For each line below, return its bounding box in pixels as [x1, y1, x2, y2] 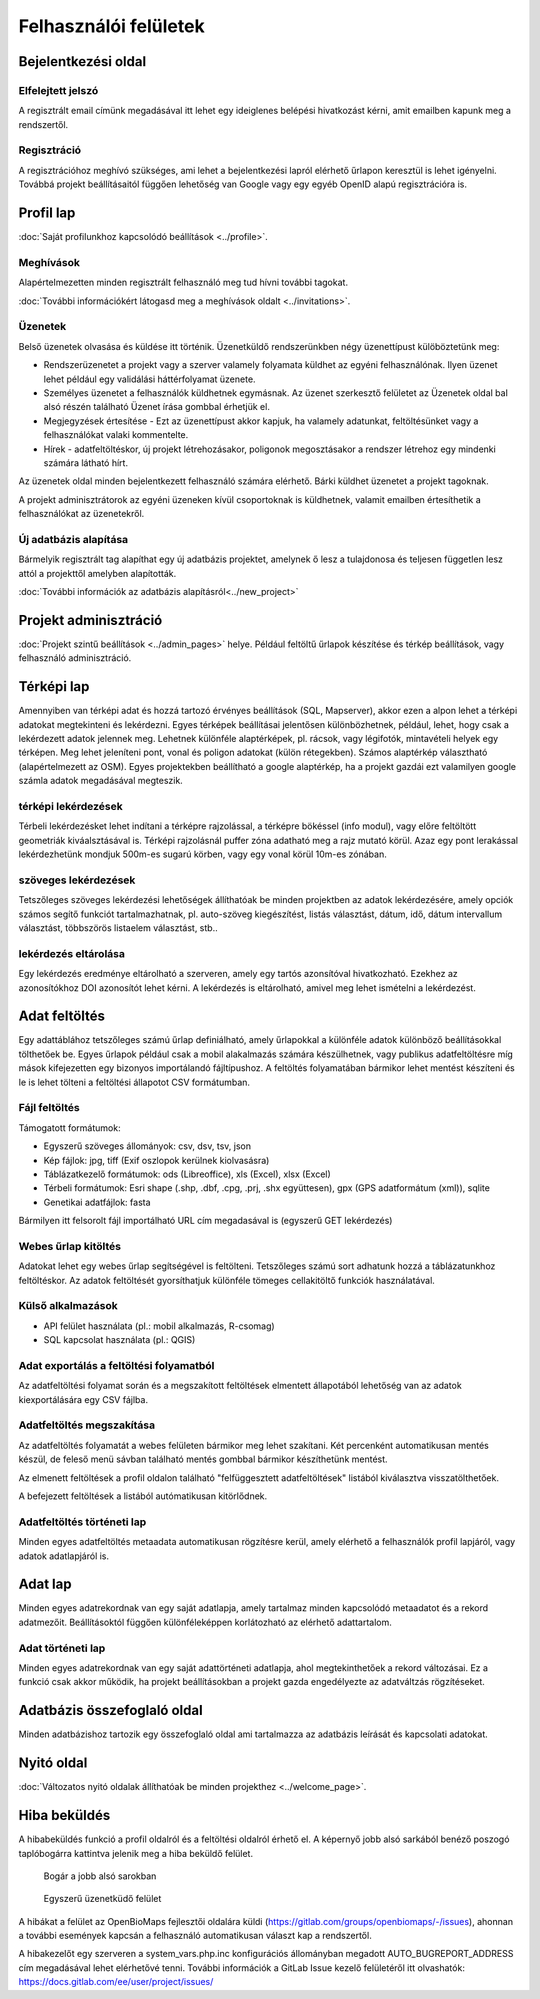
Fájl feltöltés [18, 1101, 80, 1115]
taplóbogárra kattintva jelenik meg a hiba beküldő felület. [18, 1847, 254, 1859]
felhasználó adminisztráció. [18, 652, 132, 664]
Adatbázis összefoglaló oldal [18, 1702, 204, 1719]
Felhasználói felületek [18, 15, 205, 37]
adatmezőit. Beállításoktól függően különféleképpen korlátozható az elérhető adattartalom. [18, 1616, 392, 1628]
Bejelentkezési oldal [18, 53, 147, 70]
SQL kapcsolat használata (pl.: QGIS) [43, 1334, 196, 1346]
